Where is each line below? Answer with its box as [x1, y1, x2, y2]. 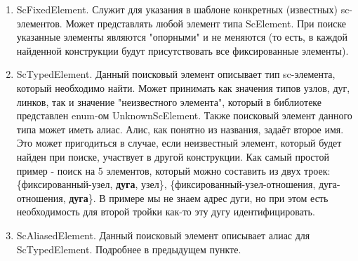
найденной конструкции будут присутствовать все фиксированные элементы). [16, 43, 349, 58]
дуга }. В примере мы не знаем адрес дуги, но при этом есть [69, 190, 329, 205]
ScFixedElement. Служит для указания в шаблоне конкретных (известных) [16, 2, 338, 16]
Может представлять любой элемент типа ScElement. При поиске [65, 15, 347, 30]
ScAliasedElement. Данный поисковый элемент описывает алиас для [16, 227, 310, 242]
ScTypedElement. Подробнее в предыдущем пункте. [16, 241, 241, 256]
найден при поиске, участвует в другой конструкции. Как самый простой [16, 149, 329, 163]
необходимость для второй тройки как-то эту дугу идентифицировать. [16, 204, 315, 219]
